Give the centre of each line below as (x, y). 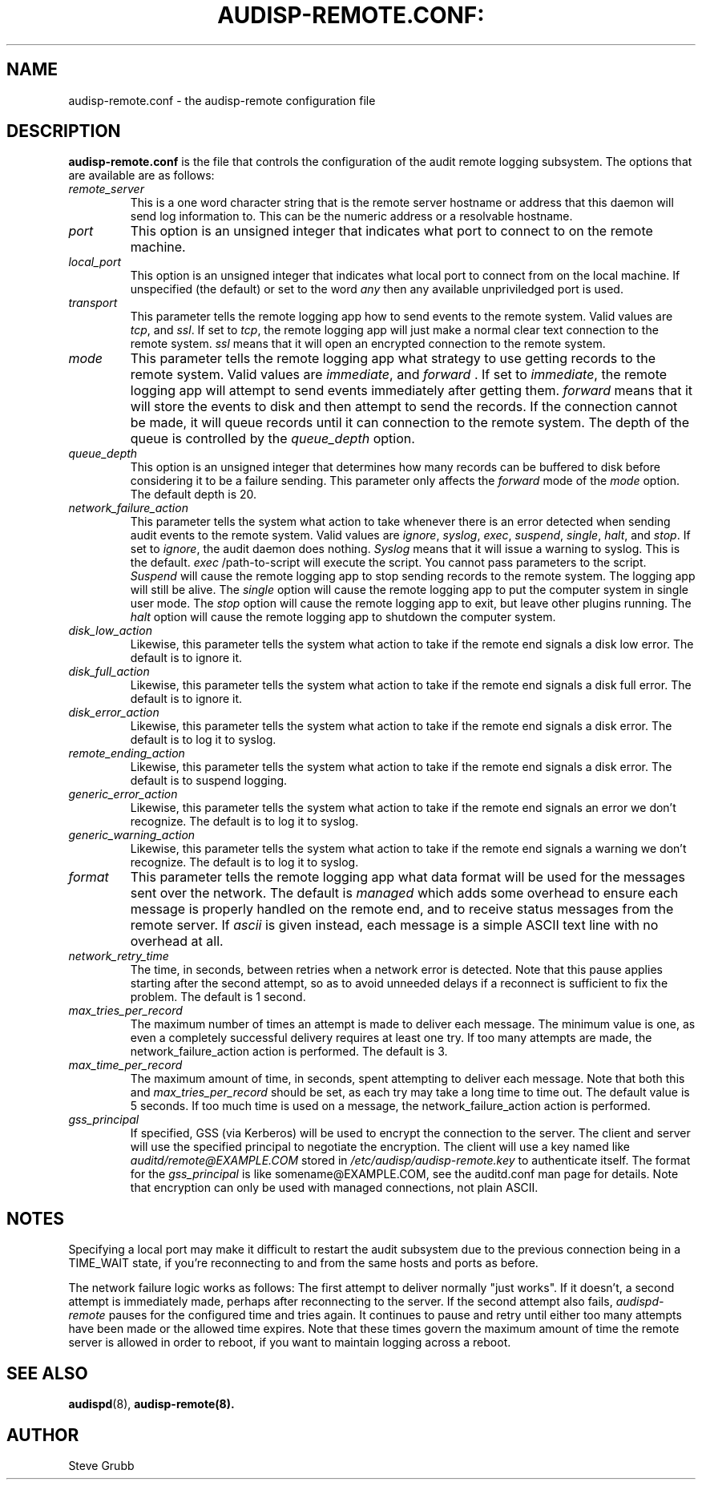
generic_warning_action (132, 835)
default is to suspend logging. (209, 781)
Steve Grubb (101, 1465)
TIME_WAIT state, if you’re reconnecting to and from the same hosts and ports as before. (303, 1263)
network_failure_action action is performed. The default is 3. (289, 1052)
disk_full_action (109, 672)
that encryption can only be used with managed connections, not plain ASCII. (334, 1188)
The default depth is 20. (194, 495)
